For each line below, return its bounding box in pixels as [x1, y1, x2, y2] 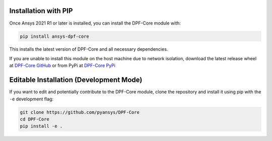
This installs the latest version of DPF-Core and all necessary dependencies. [9, 46, 168, 52]
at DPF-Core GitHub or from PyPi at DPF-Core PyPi [9, 63, 116, 69]
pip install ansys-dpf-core [20, 33, 89, 39]
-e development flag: [9, 96, 54, 102]
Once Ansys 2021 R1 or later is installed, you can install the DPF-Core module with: [9, 20, 181, 26]
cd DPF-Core [20, 116, 50, 122]
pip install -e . [20, 123, 63, 129]
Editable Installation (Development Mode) [9, 76, 143, 84]
